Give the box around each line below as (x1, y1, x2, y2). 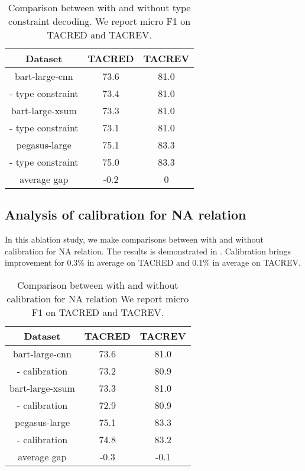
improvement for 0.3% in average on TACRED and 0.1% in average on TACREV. (5, 256, 301, 269)
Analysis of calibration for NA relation (5, 205, 246, 224)
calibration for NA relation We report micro (7, 291, 189, 305)
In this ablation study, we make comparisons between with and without (5, 233, 264, 246)
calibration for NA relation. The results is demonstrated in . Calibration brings (5, 244, 291, 257)
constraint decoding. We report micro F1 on (8, 14, 191, 28)
